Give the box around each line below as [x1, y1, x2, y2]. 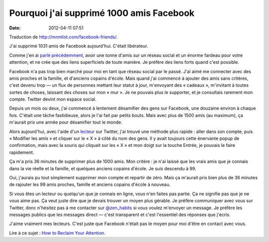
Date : [9, 25, 21, 31]
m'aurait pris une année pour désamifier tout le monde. [9, 120, 123, 125]
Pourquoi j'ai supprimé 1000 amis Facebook [9, 7, 195, 18]
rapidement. [9, 149, 34, 155]
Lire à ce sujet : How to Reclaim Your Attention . [9, 230, 106, 236]
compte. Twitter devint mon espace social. [9, 96, 97, 102]
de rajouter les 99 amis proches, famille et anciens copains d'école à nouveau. [9, 182, 171, 188]
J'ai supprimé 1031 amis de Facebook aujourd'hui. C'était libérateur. [9, 43, 148, 49]
